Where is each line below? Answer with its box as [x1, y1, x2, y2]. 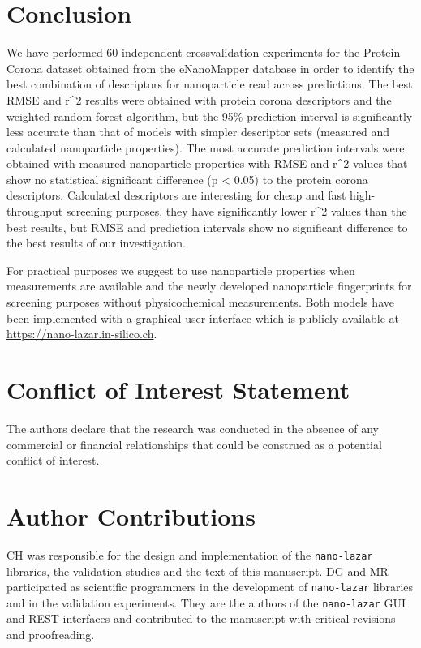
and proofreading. [6, 626, 95, 642]
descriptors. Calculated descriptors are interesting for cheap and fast [6, 187, 346, 204]
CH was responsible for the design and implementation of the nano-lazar [6, 546, 373, 563]
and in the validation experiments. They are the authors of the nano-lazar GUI [6, 594, 406, 611]
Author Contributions [6, 499, 256, 532]
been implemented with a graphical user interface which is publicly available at [6, 309, 400, 326]
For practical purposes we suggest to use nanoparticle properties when [6, 261, 355, 278]
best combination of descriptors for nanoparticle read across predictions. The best [6, 75, 413, 92]
